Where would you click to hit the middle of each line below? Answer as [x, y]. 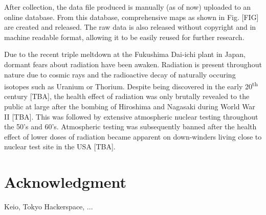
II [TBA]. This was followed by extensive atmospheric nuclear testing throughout [131, 116]
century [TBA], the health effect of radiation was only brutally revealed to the [127, 96]
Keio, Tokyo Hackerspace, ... [49, 207]
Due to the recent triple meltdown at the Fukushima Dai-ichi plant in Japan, [125, 54]
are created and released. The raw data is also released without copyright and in [130, 27]
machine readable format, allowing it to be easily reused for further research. [124, 37]
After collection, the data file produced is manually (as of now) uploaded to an [128, 7]
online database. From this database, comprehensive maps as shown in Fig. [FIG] [131, 17]
